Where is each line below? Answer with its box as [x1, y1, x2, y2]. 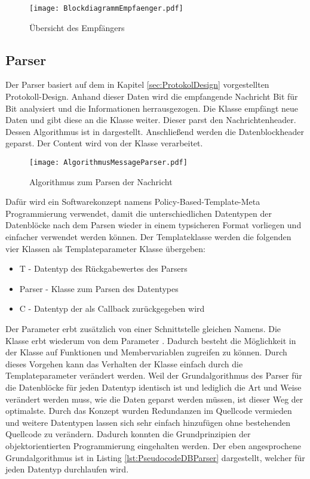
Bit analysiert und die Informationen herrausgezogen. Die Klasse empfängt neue [5, 102, 299, 114]
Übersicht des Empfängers [29, 21, 125, 33]
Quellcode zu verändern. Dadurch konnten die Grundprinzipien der [5, 428, 251, 440]
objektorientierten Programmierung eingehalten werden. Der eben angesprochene [5, 439, 302, 452]
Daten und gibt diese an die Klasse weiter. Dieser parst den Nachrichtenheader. [5, 113, 296, 126]
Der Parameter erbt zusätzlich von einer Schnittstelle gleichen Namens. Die [5, 323, 281, 335]
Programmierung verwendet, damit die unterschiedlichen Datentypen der [5, 207, 272, 219]
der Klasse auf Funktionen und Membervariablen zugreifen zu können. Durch [5, 346, 287, 358]
